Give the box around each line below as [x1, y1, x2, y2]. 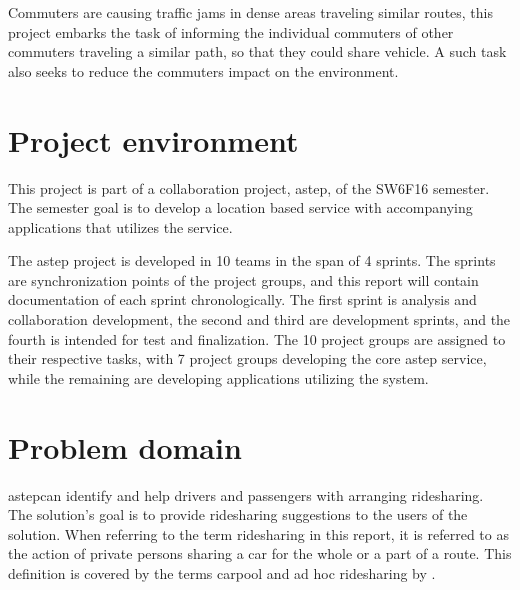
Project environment [8, 119, 299, 160]
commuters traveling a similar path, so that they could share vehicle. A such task [8, 41, 507, 62]
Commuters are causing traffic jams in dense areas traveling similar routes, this [8, 2, 494, 22]
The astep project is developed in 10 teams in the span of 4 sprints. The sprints [8, 250, 496, 271]
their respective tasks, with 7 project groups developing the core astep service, [8, 348, 487, 369]
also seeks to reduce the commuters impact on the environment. [8, 60, 399, 81]
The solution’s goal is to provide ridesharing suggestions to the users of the [8, 504, 468, 525]
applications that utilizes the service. [8, 216, 233, 237]
